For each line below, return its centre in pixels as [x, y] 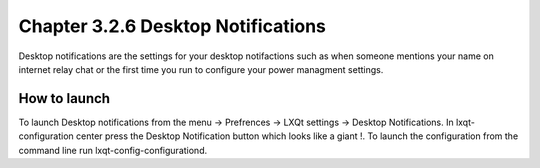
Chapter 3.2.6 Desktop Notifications [172, 26]
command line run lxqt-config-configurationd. [113, 150]
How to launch [64, 98]
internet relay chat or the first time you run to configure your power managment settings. [201, 69]
